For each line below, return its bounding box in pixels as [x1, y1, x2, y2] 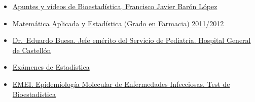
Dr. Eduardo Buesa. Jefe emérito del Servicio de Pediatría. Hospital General [12, 35, 251, 45]
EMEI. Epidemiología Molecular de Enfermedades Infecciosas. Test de [12, 78, 230, 89]
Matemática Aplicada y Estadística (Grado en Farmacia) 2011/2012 [12, 18, 224, 28]
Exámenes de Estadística [12, 62, 90, 72]
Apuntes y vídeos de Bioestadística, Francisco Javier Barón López [12, 1, 217, 11]
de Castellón [12, 44, 51, 55]
